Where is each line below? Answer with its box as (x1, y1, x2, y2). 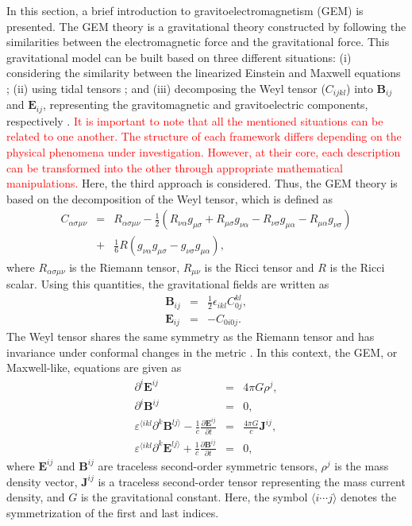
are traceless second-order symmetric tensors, (98, 457, 318, 474)
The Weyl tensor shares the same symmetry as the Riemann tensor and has (6, 328, 375, 345)
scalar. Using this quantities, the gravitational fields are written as (6, 275, 329, 292)
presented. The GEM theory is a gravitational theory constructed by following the (6, 17, 406, 34)
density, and (6, 489, 65, 505)
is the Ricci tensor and (204, 258, 314, 275)
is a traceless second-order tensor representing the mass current (98, 473, 406, 489)
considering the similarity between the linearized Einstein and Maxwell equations (6, 64, 401, 81)
